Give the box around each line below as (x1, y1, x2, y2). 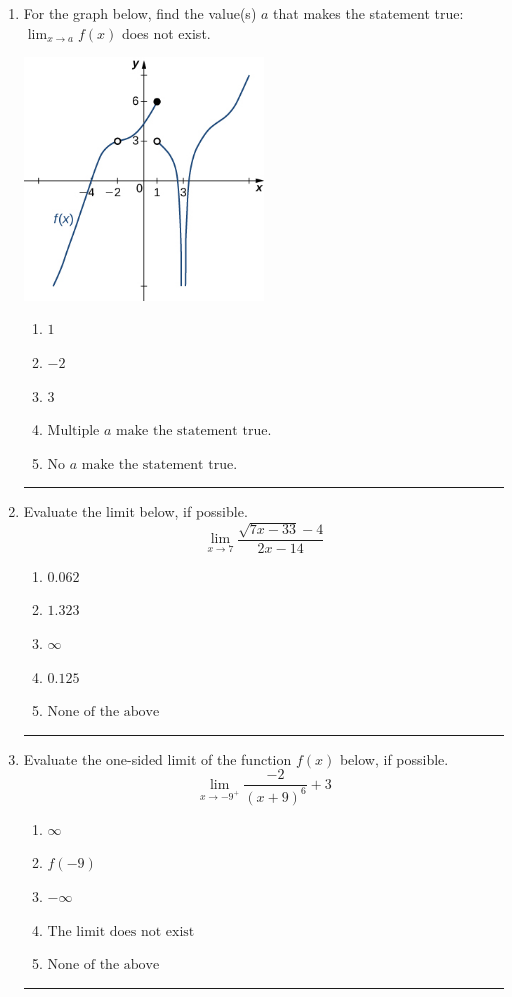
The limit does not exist (47, 924, 195, 939)
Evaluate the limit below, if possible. (23, 501, 248, 522)
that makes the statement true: (273, 3, 464, 23)
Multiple (47, 424, 100, 439)
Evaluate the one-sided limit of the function (23, 748, 292, 769)
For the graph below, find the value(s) (23, 3, 257, 23)
